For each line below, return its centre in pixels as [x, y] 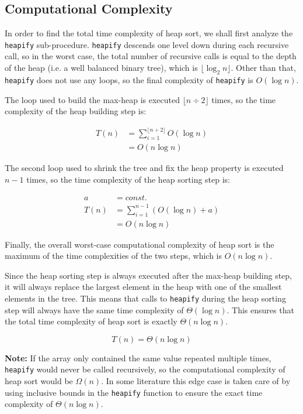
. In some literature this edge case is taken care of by [196, 381]
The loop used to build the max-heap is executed [92, 99]
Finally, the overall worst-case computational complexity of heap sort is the [140, 244]
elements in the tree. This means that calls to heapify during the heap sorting [145, 298]
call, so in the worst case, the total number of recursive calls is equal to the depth [151, 56]
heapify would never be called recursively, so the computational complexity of [145, 369]
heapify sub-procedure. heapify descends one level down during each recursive [147, 44]
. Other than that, [263, 68]
